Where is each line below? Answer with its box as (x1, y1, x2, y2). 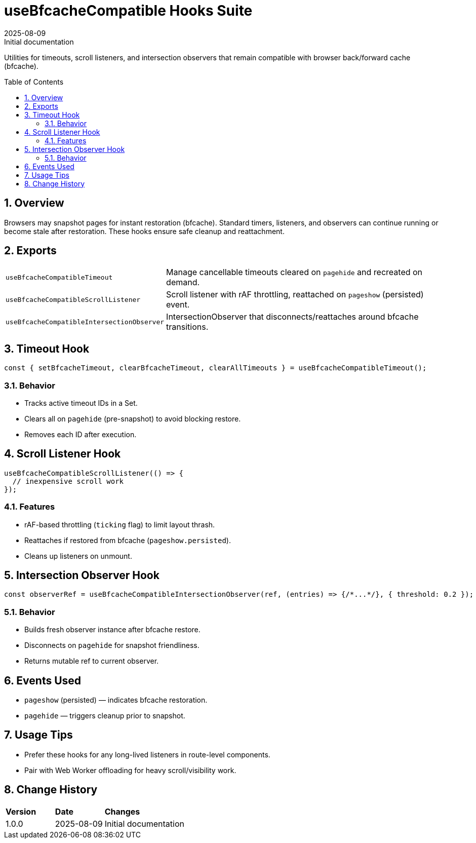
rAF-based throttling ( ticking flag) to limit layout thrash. (24, 520, 215, 529)
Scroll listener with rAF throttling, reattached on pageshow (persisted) (166, 289, 424, 300)
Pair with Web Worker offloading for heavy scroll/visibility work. (24, 765, 236, 775)
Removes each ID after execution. (24, 430, 137, 439)
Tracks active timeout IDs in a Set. (24, 399, 138, 408)
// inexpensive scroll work (12, 477, 124, 485)
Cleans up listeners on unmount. (24, 551, 132, 560)
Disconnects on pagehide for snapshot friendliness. (24, 641, 200, 650)
